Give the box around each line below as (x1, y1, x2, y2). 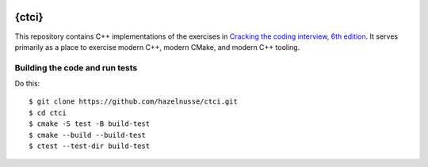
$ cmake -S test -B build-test (29, 120, 151, 128)
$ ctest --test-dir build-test (29, 142, 151, 150)
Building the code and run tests (14, 62, 138, 73)
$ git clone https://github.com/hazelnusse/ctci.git (29, 97, 238, 106)
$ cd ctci (29, 108, 67, 117)
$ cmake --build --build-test (29, 131, 147, 139)
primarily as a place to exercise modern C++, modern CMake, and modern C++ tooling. (14, 42, 300, 51)
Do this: (14, 79, 40, 89)
